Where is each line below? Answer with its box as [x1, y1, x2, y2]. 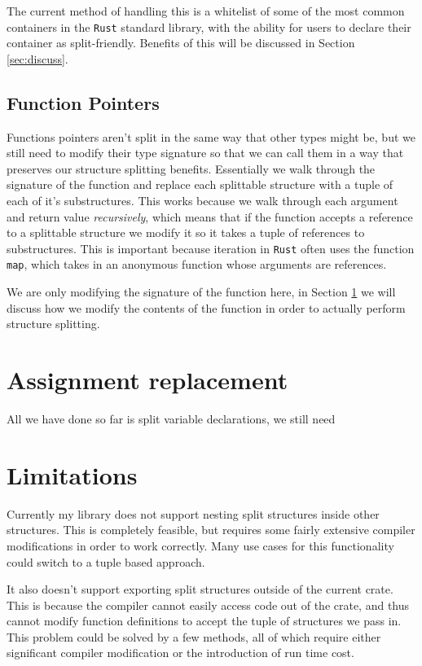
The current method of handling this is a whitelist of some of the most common [7, 2, 405, 19]
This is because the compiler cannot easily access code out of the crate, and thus [7, 596, 410, 613]
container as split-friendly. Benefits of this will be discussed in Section [7, 34, 355, 51]
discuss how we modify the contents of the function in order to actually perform [7, 299, 406, 316]
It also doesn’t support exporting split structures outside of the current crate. [7, 581, 393, 598]
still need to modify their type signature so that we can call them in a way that [7, 144, 404, 161]
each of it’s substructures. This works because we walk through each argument [7, 192, 398, 209]
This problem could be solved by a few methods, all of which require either [7, 628, 381, 645]
